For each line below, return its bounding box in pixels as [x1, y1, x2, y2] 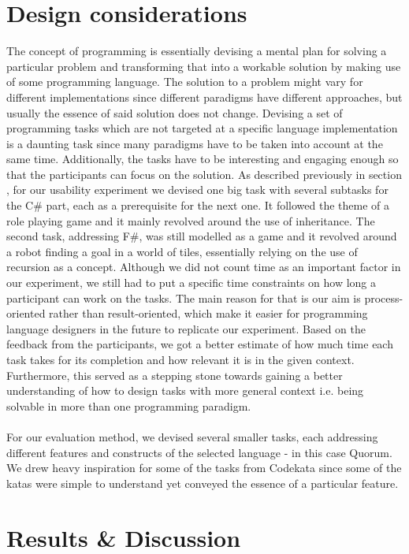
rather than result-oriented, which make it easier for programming [49, 305, 368, 322]
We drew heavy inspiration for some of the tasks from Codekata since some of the [6, 459, 402, 476]
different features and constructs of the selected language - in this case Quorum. [6, 444, 392, 460]
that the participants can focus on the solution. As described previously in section [6, 165, 402, 182]
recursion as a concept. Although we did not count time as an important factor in [6, 258, 401, 275]
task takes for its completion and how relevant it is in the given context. [6, 351, 355, 367]
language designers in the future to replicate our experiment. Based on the [6, 320, 366, 336]
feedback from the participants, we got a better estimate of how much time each [6, 336, 393, 352]
